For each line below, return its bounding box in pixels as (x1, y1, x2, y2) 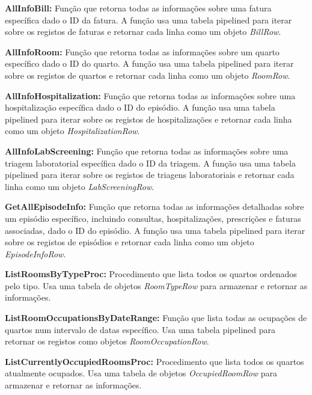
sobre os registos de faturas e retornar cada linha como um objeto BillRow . (5, 25, 281, 38)
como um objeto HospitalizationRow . (5, 124, 140, 137)
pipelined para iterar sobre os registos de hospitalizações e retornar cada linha (5, 112, 292, 125)
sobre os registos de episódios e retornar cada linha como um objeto (5, 236, 254, 248)
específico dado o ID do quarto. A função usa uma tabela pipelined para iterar (5, 57, 294, 70)
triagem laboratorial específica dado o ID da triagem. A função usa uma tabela (5, 156, 296, 169)
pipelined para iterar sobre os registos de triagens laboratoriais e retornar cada (5, 168, 295, 181)
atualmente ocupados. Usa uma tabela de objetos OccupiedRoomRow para (5, 367, 278, 379)
